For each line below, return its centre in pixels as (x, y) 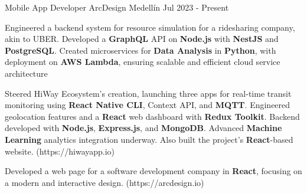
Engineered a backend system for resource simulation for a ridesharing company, (150, 27)
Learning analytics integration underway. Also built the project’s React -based (149, 139)
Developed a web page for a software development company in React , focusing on (153, 171)
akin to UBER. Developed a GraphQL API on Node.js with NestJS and (142, 39)
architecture (26, 73)
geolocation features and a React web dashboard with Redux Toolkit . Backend (152, 116)
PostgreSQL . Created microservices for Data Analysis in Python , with (141, 50)
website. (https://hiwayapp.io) (60, 151)
